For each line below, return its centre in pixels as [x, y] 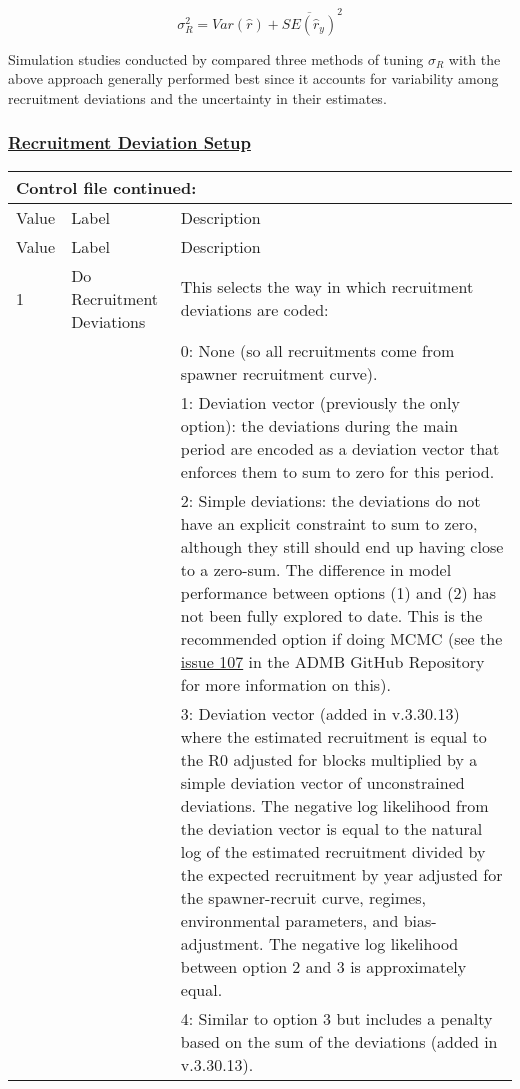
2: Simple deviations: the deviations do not [330, 500]
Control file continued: [106, 187]
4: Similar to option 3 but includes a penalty [336, 1018]
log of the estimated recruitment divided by [333, 851]
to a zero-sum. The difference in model [316, 569]
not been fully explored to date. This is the [331, 615]
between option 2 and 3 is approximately [323, 966]
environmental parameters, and [289, 920]
